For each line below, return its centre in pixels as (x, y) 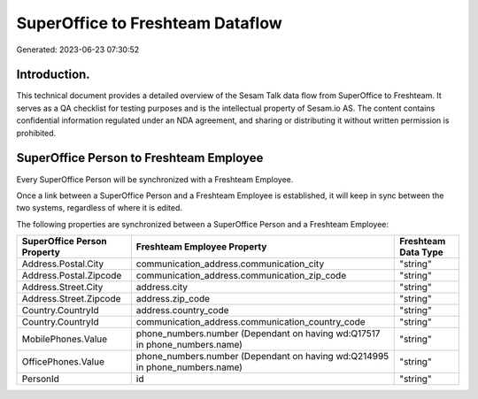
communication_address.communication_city (230, 264)
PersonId (40, 379)
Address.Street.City (62, 288)
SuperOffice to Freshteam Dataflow (149, 23)
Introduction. (53, 75)
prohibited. (36, 133)
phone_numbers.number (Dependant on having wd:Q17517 (258, 334)
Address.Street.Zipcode (71, 299)
